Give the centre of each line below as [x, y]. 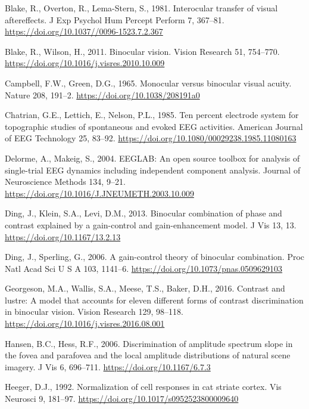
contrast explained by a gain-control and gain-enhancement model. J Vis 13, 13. [151, 224]
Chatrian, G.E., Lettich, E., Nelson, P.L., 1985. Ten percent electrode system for [152, 115]
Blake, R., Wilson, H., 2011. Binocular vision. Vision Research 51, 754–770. [142, 51]
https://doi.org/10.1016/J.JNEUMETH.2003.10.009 [99, 193]
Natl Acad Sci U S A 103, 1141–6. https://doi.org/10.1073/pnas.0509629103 [144, 268]
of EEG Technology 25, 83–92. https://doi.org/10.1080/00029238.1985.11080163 [151, 138]
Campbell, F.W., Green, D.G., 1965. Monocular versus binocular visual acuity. [148, 83]
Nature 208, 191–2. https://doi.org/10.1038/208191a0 [102, 94]
